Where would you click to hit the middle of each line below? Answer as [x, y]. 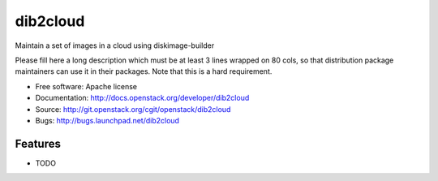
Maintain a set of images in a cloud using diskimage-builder [115, 45]
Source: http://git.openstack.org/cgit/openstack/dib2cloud [133, 109]
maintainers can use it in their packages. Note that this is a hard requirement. [144, 71]
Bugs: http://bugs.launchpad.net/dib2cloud [107, 120]
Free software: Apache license [86, 86]
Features [38, 143]
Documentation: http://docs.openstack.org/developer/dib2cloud [142, 98]
